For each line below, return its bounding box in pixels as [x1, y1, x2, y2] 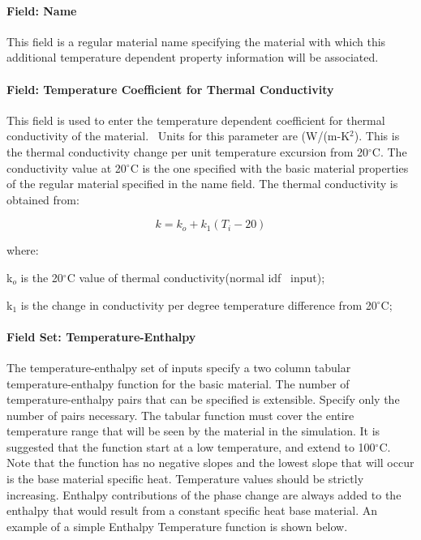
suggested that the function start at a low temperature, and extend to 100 [6, 438, 376, 455]
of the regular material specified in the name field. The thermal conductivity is [6, 175, 398, 192]
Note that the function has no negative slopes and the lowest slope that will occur [6, 454, 415, 471]
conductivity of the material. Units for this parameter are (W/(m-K [6, 127, 350, 144]
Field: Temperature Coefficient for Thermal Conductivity [6, 80, 334, 97]
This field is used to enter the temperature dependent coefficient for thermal [6, 111, 385, 128]
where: [6, 242, 39, 259]
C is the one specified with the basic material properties [130, 159, 409, 176]
